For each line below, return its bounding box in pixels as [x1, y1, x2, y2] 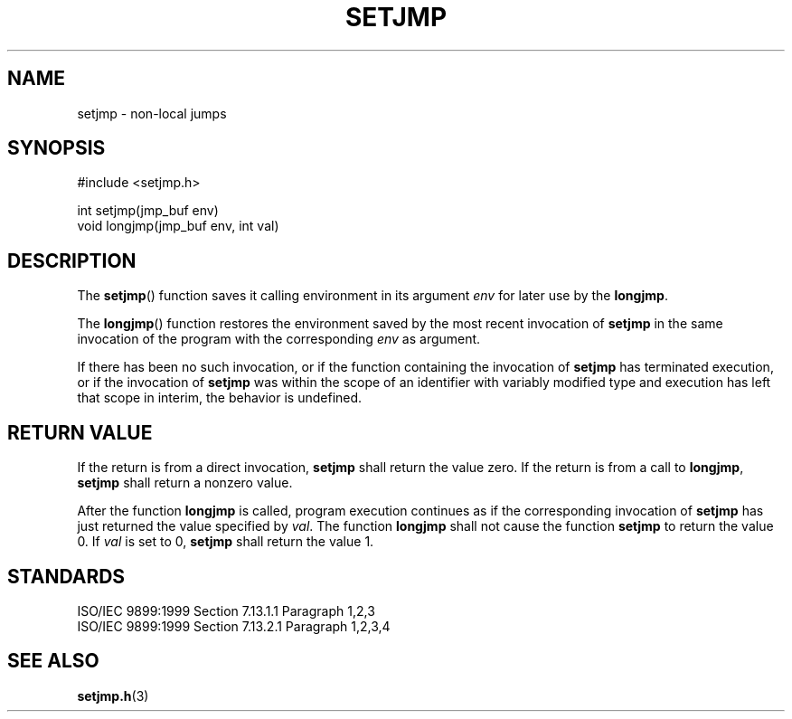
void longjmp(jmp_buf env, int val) [77, 218, 279, 234]
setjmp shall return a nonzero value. [77, 475, 293, 491]
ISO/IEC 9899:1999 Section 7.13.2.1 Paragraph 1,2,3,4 [77, 618, 391, 634]
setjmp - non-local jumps [77, 105, 227, 121]
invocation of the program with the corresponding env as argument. [77, 331, 481, 347]
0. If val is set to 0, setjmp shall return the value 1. [77, 534, 374, 550]
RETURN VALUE [7, 421, 153, 444]
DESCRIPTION [7, 249, 137, 272]
